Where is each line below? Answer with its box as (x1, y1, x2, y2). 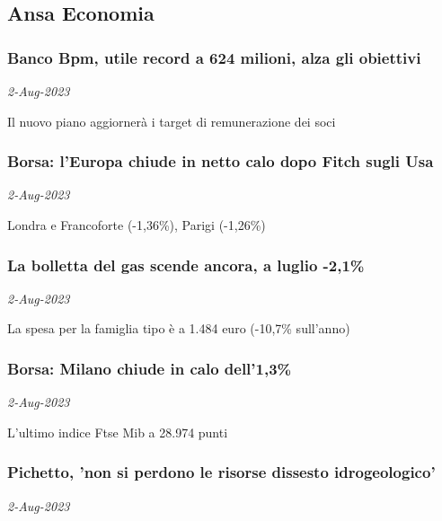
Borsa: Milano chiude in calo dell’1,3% (7, 357, 292, 379)
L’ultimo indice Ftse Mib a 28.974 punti (7, 422, 228, 441)
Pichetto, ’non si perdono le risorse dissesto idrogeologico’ (7, 461, 436, 483)
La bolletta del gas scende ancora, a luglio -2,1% (7, 253, 365, 276)
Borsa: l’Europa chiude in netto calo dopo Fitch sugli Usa (7, 150, 434, 172)
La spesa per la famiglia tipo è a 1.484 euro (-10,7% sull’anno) (7, 319, 350, 338)
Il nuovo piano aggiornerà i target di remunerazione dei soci (7, 111, 336, 130)
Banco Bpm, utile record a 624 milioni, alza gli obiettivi (7, 46, 421, 68)
